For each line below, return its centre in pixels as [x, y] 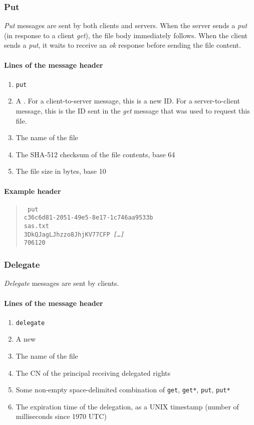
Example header [33, 191]
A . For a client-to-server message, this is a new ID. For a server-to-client [128, 101]
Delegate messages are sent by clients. [62, 283]
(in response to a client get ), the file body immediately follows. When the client [126, 35]
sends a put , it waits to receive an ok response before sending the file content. [122, 45]
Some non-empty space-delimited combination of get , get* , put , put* [123, 390]
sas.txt [36, 226]
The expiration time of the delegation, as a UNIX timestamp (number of [127, 406]
